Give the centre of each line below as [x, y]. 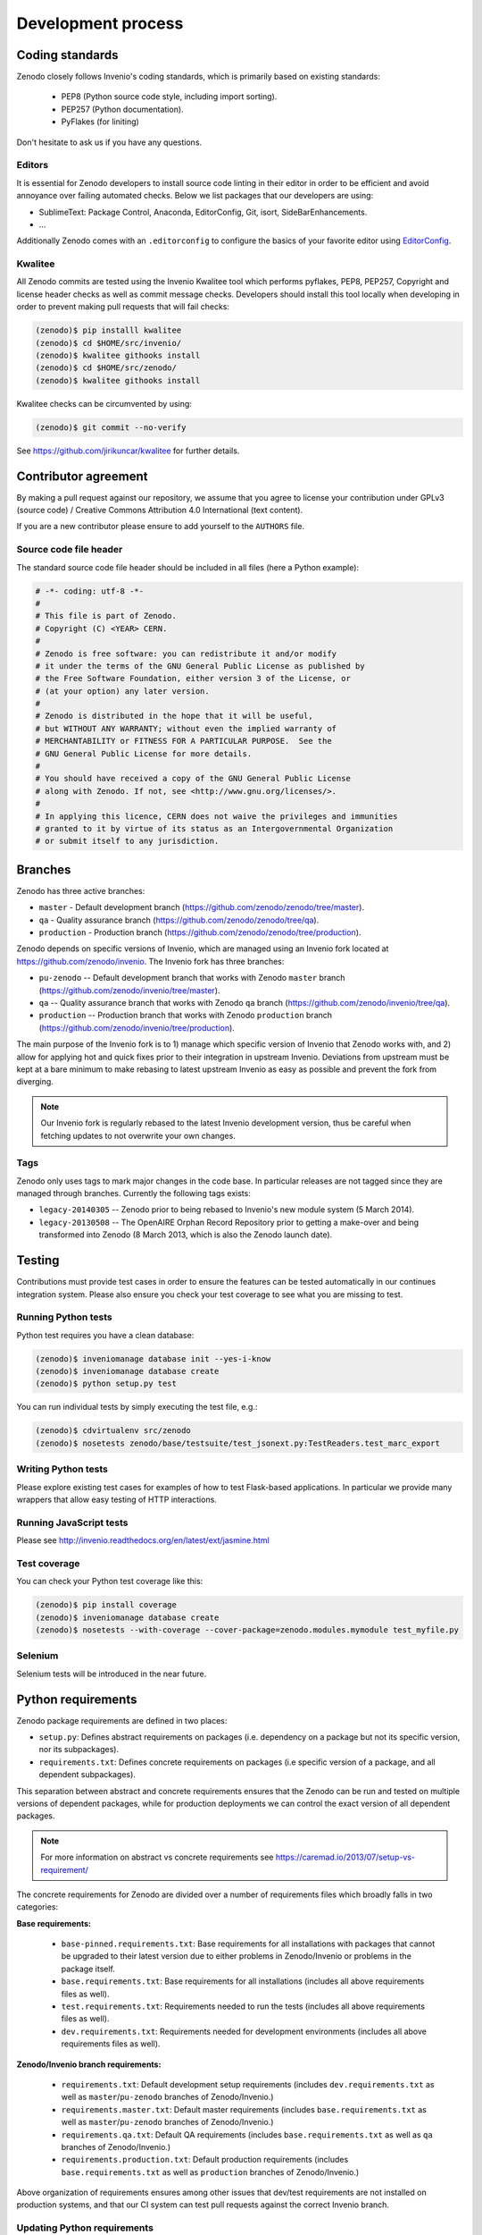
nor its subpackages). [79, 1750]
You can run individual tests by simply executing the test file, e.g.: [137, 1407]
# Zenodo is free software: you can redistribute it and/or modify [186, 654]
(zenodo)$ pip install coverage [106, 1605]
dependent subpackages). [87, 1775]
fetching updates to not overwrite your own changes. [138, 1135]
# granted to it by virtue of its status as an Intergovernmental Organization [214, 828]
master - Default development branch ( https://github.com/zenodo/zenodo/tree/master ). [202, 907]
